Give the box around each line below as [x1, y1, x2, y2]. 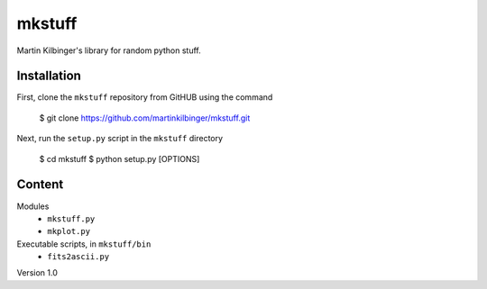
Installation [16, 68, 81, 84]
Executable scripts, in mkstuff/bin [16, 239, 152, 249]
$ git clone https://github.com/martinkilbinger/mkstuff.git [39, 113, 251, 123]
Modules [16, 201, 50, 212]
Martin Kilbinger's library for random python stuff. [16, 45, 202, 56]
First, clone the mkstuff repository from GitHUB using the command [16, 92, 273, 103]
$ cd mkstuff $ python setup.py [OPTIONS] [39, 153, 200, 164]
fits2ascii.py [47, 252, 110, 262]
